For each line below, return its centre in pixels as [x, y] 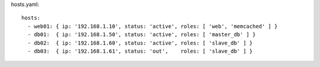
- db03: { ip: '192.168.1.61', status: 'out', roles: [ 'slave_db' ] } [140, 51]
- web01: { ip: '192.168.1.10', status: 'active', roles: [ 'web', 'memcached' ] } [153, 26]
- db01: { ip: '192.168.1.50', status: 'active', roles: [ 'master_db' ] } [142, 35]
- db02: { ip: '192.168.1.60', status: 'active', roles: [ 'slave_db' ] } [140, 43]
